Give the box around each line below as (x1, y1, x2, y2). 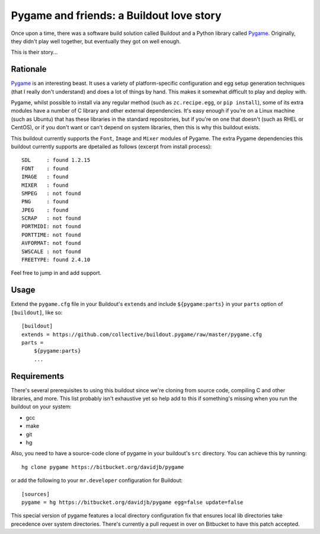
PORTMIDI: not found (21, 223, 81, 230)
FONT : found (21, 165, 69, 172)
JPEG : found (21, 206, 69, 213)
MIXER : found (21, 181, 69, 188)
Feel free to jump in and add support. (11, 270, 102, 277)
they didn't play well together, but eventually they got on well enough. (11, 37, 181, 44)
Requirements (11, 371, 65, 381)
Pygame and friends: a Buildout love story (11, 9, 222, 22)
